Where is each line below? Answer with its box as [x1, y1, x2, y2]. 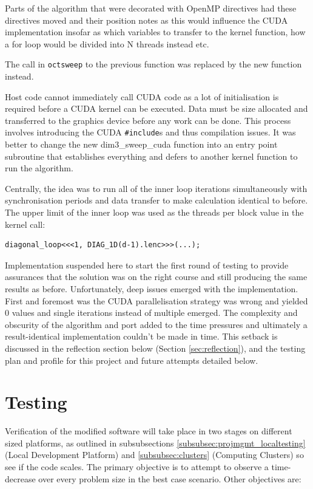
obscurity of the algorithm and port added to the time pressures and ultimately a [5, 318, 308, 330]
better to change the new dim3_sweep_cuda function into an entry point [5, 138, 278, 151]
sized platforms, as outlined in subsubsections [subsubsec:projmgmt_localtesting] [5, 436, 306, 449]
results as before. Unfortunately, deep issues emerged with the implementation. [5, 282, 298, 295]
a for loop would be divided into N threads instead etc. [5, 37, 209, 50]
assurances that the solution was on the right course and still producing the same [5, 270, 308, 283]
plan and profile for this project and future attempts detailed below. [5, 354, 258, 366]
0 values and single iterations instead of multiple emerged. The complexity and [5, 306, 298, 319]
